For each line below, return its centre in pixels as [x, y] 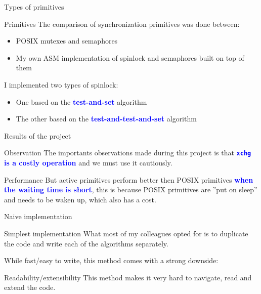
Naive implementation [38, 216]
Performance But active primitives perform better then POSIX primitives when [129, 179]
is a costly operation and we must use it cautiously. [88, 162]
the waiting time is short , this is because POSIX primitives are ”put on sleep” [131, 190]
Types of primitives [34, 7]
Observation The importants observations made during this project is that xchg [128, 153]
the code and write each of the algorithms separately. [86, 243]
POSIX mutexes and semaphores [67, 41]
